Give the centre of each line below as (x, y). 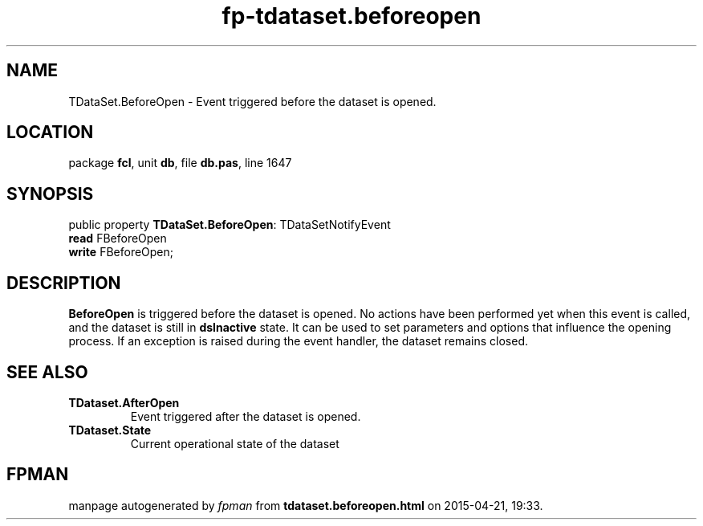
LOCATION (50, 133)
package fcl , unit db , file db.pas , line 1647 (180, 163)
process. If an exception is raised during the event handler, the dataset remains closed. (299, 341)
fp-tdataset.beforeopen (351, 16)
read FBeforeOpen (118, 239)
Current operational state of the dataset (235, 443)
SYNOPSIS (50, 194)
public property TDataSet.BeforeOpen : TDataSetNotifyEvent (230, 225)
